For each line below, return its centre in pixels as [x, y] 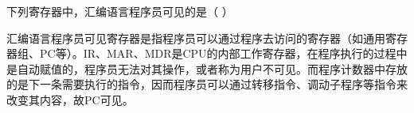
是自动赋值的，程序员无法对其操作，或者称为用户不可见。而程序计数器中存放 [207, 68]
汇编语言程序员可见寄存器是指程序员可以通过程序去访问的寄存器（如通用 [196, 38]
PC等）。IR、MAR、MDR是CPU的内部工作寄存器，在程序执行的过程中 [223, 53]
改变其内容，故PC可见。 [70, 99]
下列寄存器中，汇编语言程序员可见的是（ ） [120, 11]
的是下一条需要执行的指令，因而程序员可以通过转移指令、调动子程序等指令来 [207, 84]
